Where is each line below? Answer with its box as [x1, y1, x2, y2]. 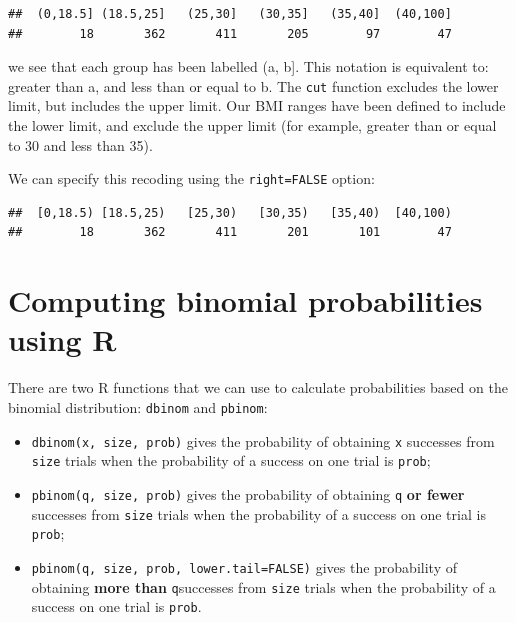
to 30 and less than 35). [8, 134, 153, 155]
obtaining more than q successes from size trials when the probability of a [31, 576, 496, 597]
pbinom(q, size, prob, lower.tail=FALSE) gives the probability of [31, 556, 457, 577]
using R [8, 319, 117, 360]
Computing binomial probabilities [8, 280, 483, 321]
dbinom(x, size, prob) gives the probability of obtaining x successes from [31, 430, 495, 451]
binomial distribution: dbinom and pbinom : [8, 396, 268, 417]
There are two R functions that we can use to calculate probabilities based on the [8, 377, 508, 398]
